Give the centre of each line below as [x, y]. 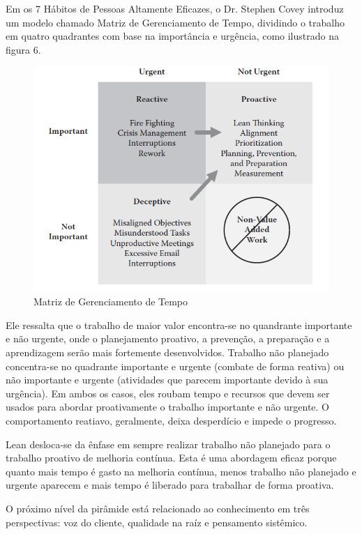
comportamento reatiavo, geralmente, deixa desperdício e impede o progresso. [171, 420]
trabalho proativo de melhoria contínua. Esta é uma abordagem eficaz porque [171, 458]
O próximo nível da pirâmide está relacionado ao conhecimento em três [158, 508]
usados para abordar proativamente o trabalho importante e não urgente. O [168, 407]
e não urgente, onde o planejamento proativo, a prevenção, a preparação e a [168, 338]
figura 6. [23, 49]
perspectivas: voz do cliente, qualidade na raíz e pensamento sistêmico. [157, 522]
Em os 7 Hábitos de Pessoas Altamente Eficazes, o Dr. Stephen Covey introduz [175, 8]
